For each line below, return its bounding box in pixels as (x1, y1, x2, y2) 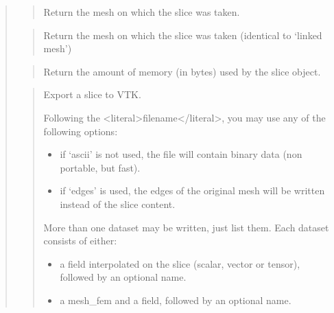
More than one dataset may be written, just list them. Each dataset (43, 220, 329, 234)
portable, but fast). (60, 160, 141, 174)
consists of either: (43, 233, 117, 248)
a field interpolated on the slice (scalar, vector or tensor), (60, 256, 300, 270)
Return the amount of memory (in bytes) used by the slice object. (43, 64, 321, 78)
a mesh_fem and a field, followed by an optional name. (60, 292, 291, 307)
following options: (43, 124, 118, 138)
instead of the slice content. (60, 196, 176, 211)
